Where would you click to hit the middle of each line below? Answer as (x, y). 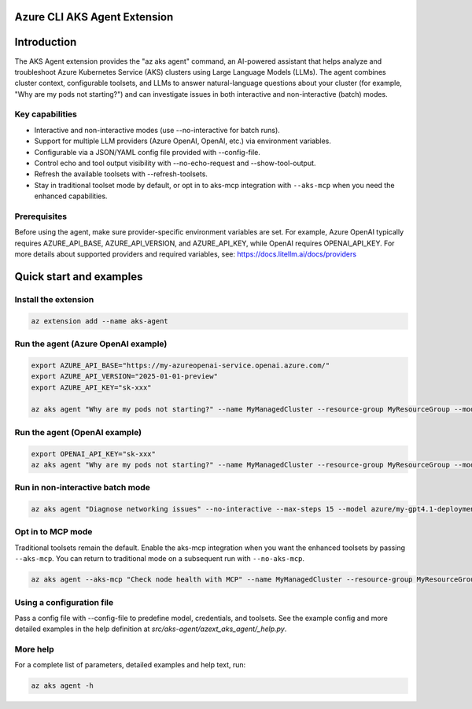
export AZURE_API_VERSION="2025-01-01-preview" (124, 377)
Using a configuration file (64, 602)
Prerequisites (41, 216)
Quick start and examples (79, 277)
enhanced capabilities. (71, 196)
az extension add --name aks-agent (100, 321)
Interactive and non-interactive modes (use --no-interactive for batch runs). (157, 130)
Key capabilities (46, 114)
